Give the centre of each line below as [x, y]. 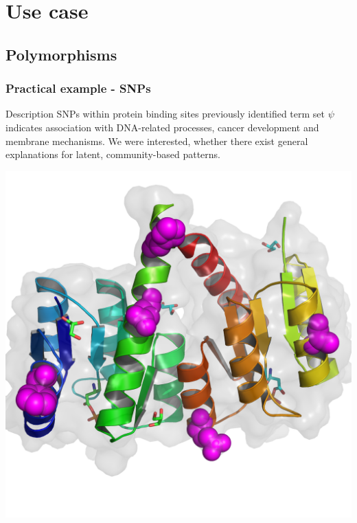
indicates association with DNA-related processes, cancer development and [162, 127]
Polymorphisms [61, 54]
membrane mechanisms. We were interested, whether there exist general [157, 141]
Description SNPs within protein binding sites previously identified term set [165, 114]
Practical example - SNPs [78, 88]
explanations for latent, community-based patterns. [113, 154]
